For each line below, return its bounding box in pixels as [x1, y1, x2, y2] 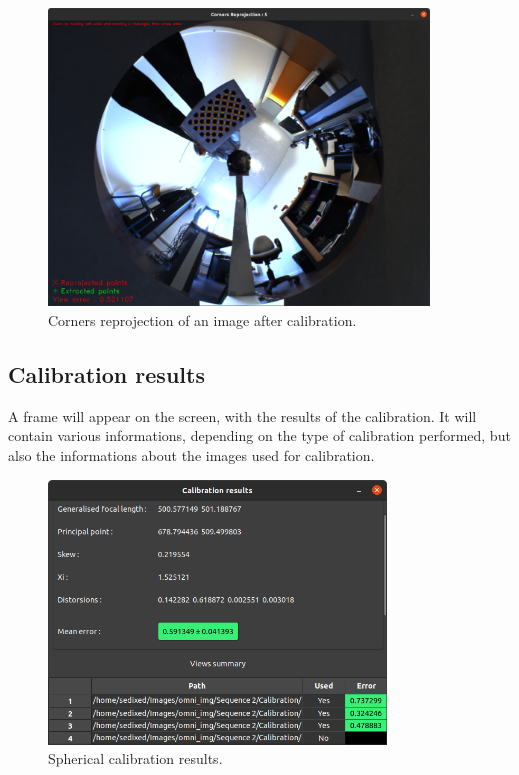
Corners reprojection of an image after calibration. [48, 310, 357, 331]
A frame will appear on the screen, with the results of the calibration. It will [8, 405, 477, 426]
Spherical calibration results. [48, 748, 223, 769]
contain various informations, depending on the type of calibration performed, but [8, 425, 511, 446]
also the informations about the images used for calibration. [8, 445, 375, 466]
